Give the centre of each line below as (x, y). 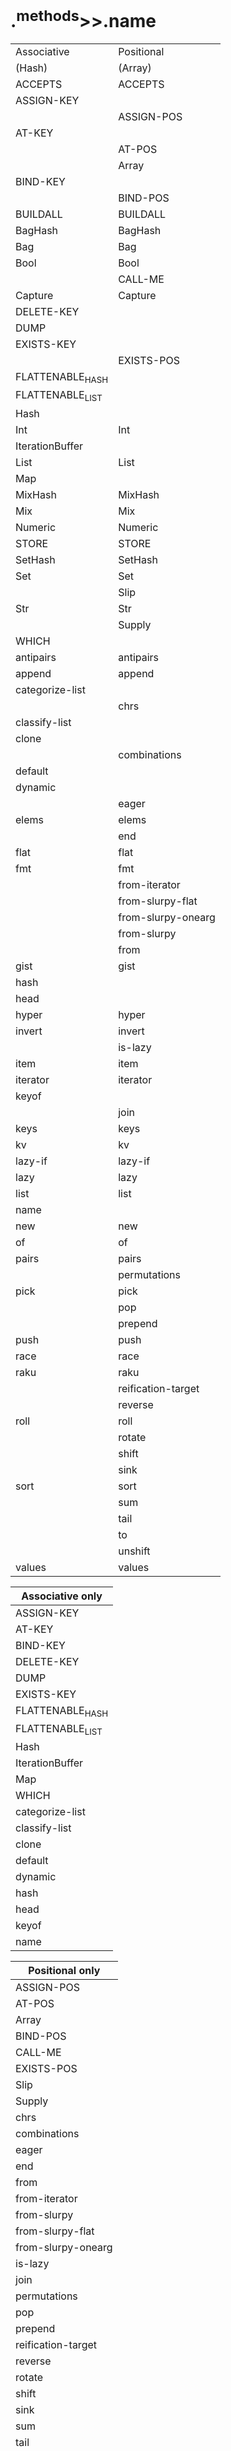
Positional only (64, 1971)
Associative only (62, 1596)
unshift (134, 1551)
